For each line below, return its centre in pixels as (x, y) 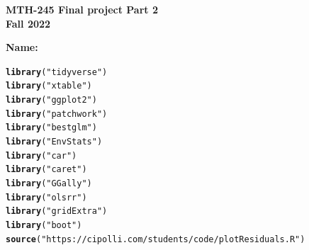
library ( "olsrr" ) (46, 197)
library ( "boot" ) (44, 225)
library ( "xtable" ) (49, 86)
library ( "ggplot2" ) (51, 100)
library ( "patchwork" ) (57, 114)
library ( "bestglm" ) (51, 128)
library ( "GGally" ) (49, 184)
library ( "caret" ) (46, 170)
